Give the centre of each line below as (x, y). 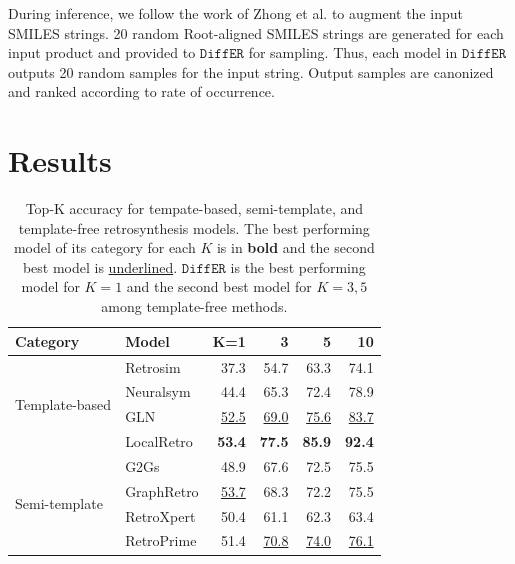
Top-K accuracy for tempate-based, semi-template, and (194, 208)
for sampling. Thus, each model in (353, 52)
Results (60, 160)
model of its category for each (104, 247)
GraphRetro (162, 490)
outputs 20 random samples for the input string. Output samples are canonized (251, 71)
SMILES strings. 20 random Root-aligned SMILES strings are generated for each (256, 32)
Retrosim (153, 366)
